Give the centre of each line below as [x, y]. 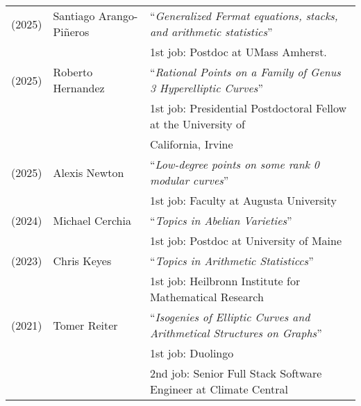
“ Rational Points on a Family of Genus [245, 72]
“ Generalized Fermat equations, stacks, [244, 16]
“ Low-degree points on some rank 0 [235, 164]
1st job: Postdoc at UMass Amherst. [238, 52]
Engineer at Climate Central [219, 389]
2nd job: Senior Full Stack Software [236, 373]
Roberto [73, 72]
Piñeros [71, 32]
